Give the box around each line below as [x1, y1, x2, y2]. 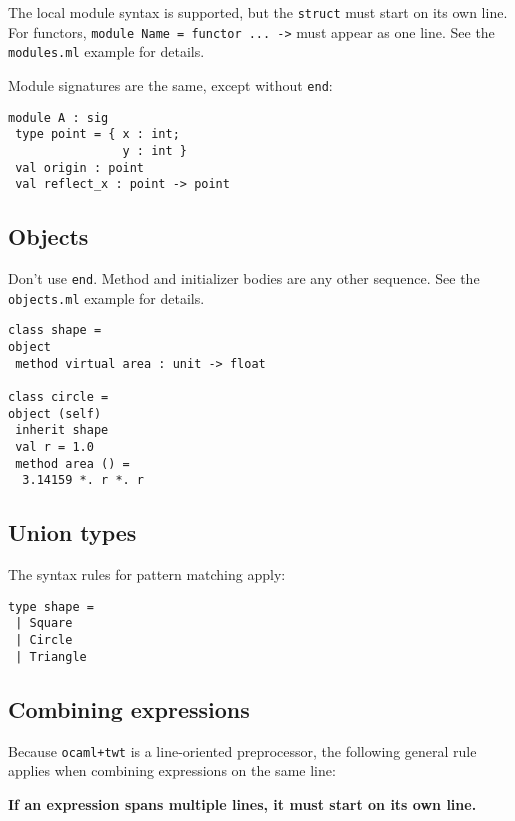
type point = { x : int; [15, 127, 180, 142]
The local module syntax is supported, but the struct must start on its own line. [8, 2, 508, 22]
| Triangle [15, 649, 87, 664]
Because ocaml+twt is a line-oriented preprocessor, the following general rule [8, 740, 477, 761]
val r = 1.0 [15, 440, 94, 455]
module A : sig [8, 110, 109, 125]
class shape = [8, 323, 102, 338]
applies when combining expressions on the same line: [8, 760, 336, 781]
